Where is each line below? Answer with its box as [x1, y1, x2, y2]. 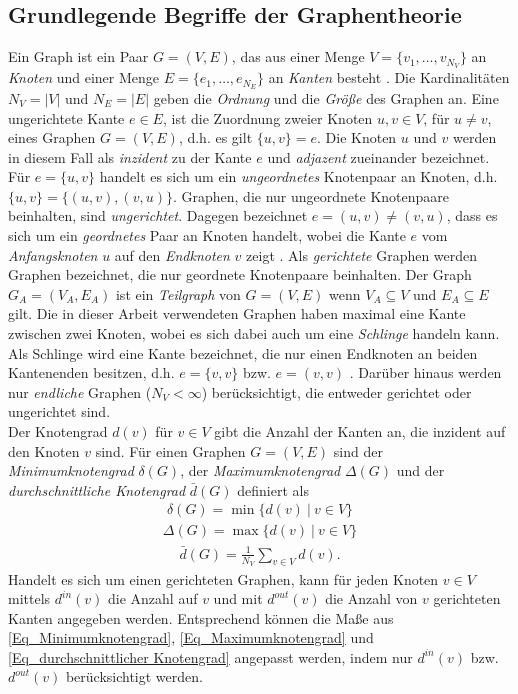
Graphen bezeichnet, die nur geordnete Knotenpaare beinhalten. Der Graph [8, 264, 472, 285]
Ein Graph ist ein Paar [8, 46, 149, 67]
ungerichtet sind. [8, 401, 111, 422]
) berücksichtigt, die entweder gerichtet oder [201, 381, 472, 402]
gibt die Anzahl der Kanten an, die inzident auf [214, 421, 506, 442]
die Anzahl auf [108, 588, 198, 609]
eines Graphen [8, 127, 96, 148]
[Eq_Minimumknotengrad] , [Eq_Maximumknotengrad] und [8, 627, 374, 648]
